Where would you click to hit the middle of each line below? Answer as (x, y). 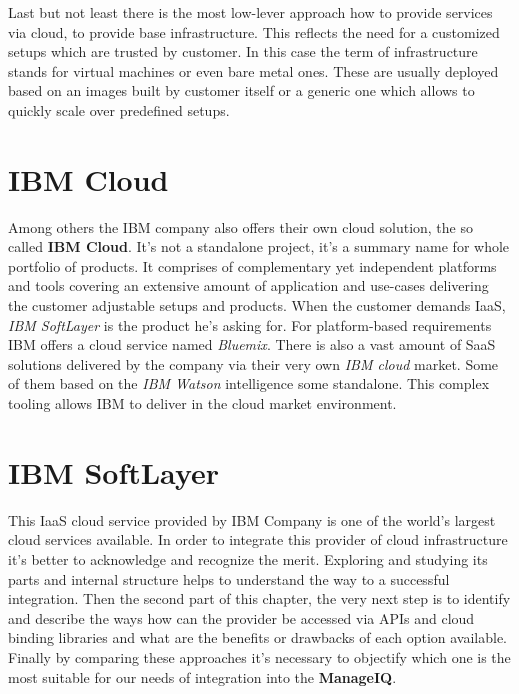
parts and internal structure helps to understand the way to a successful (229, 578)
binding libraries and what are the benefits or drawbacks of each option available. (258, 637)
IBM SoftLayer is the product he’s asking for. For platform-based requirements (250, 324)
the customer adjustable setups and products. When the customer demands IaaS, (257, 305)
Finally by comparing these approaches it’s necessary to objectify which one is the (259, 656)
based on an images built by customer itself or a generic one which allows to (241, 90)
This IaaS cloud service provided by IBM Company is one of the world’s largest (252, 519)
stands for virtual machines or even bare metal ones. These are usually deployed (253, 70)
